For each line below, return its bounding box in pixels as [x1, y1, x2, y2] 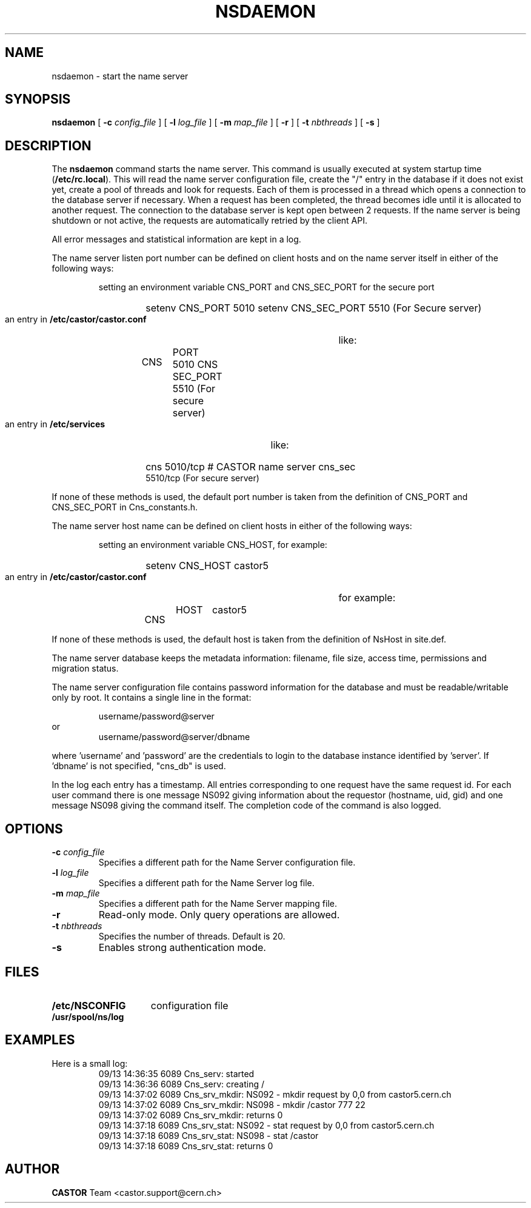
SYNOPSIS [5, 92, 71, 107]
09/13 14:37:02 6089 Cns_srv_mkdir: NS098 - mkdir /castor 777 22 [98, 1099, 366, 1110]
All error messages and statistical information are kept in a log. [52, 234, 301, 245]
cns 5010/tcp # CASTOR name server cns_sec [145, 461, 356, 473]
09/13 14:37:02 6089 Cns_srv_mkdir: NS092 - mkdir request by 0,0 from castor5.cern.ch [98, 1089, 452, 1100]
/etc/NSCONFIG [52, 999, 126, 1012]
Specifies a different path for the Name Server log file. [98, 878, 315, 889]
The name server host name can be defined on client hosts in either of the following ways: [52, 521, 412, 532]
